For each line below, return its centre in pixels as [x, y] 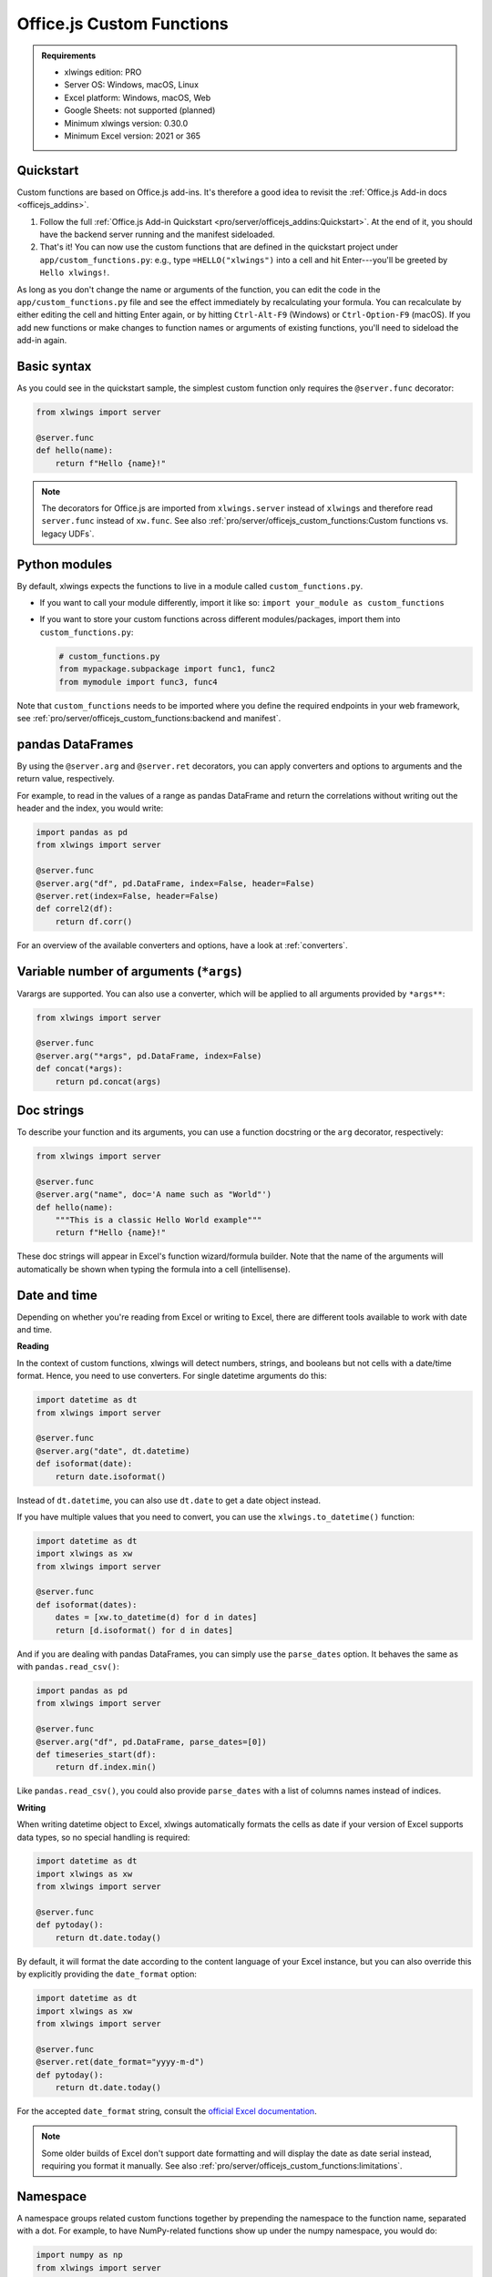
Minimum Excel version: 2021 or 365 [132, 136]
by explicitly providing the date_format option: [107, 1974]
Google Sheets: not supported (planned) [140, 110]
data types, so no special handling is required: [103, 1837]
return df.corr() [94, 921]
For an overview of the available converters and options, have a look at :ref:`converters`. [182, 945]
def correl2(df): [75, 909]
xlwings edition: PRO [103, 72]
